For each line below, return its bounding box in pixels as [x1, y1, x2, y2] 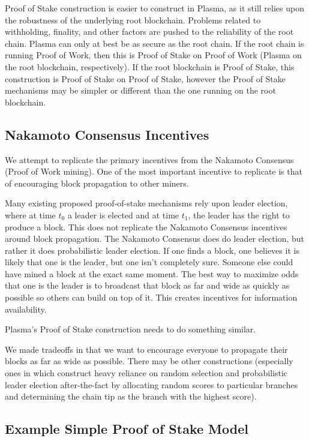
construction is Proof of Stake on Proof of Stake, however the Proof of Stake [5, 72, 286, 85]
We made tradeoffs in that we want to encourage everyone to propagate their [5, 343, 288, 355]
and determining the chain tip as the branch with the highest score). [5, 390, 257, 403]
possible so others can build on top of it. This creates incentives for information [5, 291, 298, 304]
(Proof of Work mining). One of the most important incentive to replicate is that [5, 165, 302, 178]
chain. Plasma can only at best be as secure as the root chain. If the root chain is [5, 37, 304, 49]
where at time [5, 208, 56, 221]
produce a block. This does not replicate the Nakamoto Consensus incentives [5, 220, 287, 233]
